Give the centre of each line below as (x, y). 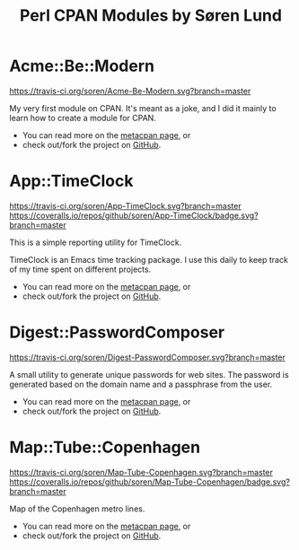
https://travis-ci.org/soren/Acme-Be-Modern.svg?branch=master (130, 91)
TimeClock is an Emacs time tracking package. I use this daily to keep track (149, 259)
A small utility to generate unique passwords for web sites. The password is (149, 374)
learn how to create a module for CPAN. (83, 118)
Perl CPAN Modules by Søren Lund (151, 16)
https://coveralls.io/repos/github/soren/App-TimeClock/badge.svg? (134, 215)
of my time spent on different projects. (80, 269)
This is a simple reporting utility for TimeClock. (96, 242)
